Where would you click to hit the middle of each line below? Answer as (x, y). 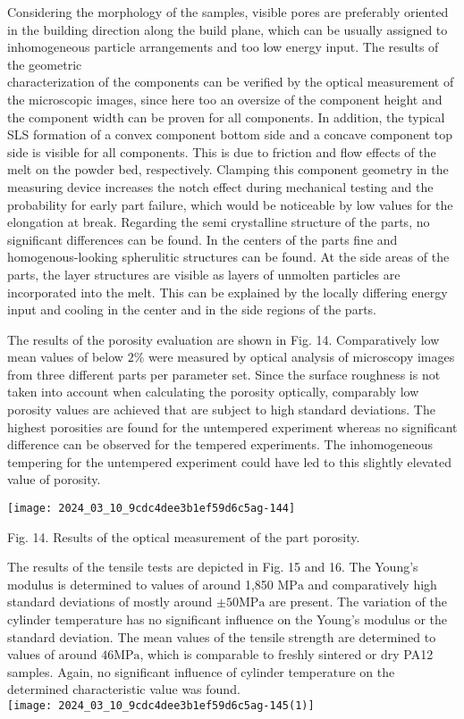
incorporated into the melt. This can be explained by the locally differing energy (228, 292)
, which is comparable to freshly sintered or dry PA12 (287, 654)
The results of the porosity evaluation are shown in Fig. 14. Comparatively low (224, 339)
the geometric (45, 64)
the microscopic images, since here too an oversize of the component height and (225, 99)
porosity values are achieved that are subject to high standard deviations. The (221, 410)
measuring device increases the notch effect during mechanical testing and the (220, 186)
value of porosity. (54, 479)
